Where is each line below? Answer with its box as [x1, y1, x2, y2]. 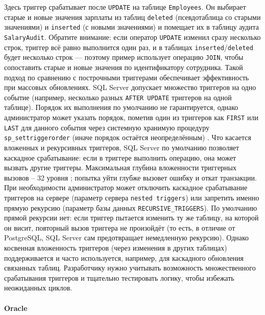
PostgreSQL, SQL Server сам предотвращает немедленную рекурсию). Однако [4, 232, 249, 243]
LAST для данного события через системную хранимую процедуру [4, 122, 210, 132]
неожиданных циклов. [4, 282, 73, 293]
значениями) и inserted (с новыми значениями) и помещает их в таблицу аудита [4, 21, 259, 32]
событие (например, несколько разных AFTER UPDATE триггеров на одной [4, 92, 232, 102]
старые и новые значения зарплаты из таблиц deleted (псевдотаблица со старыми [4, 11, 261, 22]
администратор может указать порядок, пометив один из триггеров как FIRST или [4, 111, 258, 122]
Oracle [4, 302, 28, 313]
